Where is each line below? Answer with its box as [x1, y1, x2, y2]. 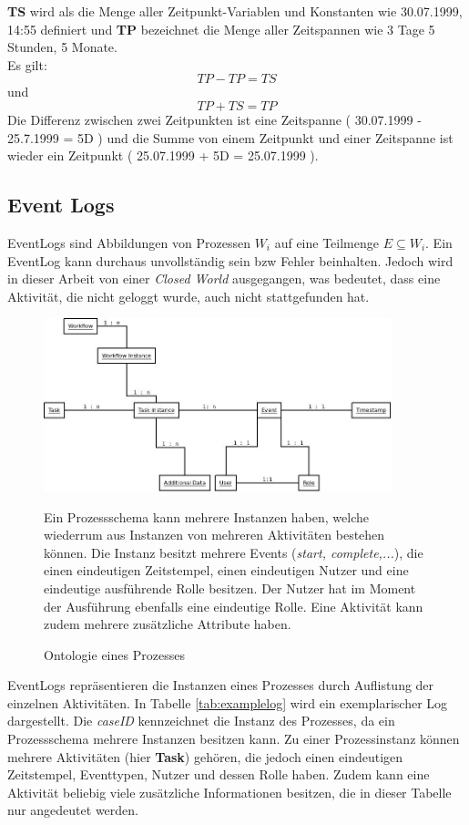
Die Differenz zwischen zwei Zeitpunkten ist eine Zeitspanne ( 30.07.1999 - [7, 109, 422, 129]
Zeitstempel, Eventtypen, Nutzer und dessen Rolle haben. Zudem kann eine [7, 765, 430, 784]
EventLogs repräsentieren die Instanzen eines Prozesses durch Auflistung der [7, 675, 434, 695]
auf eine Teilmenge [274, 232, 380, 252]
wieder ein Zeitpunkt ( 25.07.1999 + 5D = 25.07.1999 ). [7, 146, 319, 165]
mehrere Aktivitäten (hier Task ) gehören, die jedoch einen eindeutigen [7, 747, 403, 766]
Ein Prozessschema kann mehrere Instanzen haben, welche [44, 507, 369, 526]
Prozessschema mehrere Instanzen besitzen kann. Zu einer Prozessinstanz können [7, 729, 460, 748]
